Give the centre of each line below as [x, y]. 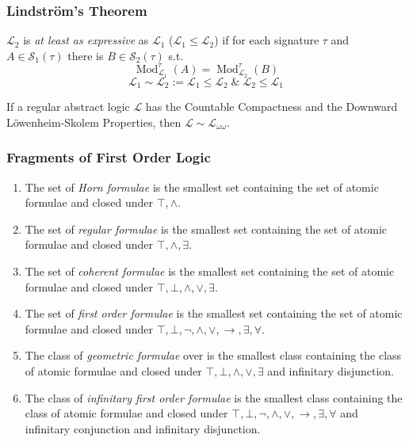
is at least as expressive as [86, 40]
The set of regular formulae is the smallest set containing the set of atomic [206, 229]
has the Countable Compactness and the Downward [271, 107]
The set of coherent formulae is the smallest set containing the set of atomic [210, 271]
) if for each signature [267, 40]
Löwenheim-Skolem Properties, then [94, 122]
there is [86, 55]
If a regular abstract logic [68, 107]
